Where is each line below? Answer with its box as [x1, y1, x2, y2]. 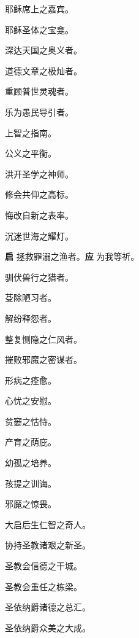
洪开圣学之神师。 [5, 167, 73, 180]
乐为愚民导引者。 [5, 105, 73, 118]
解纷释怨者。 [5, 311, 56, 324]
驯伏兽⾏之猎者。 [5, 270, 73, 283]
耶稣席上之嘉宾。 [5, 2, 73, 15]
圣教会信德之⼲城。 [5, 559, 82, 572]
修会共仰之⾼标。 [5, 188, 73, 201]
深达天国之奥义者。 [5, 44, 82, 56]
